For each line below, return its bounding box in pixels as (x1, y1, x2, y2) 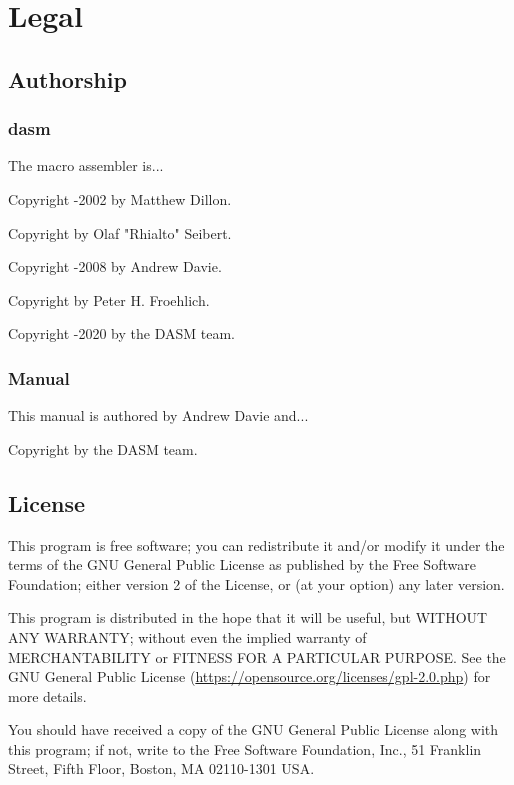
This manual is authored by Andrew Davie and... (8, 405, 309, 426)
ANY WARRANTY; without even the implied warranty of (8, 626, 367, 647)
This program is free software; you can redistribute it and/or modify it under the (8, 534, 505, 555)
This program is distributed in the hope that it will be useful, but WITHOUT (8, 607, 488, 628)
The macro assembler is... (8, 155, 164, 176)
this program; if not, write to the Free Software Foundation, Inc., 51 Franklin (8, 738, 482, 759)
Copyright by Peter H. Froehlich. (8, 289, 210, 310)
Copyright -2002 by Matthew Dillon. (8, 188, 232, 209)
